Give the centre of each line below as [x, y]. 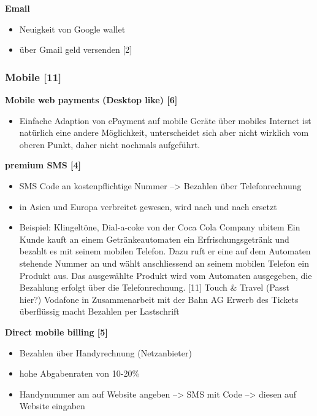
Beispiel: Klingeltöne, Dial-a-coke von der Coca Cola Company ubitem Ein [160, 227]
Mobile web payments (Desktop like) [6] [91, 100]
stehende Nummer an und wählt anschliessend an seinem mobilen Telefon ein [164, 263]
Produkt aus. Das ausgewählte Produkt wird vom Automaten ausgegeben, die [166, 275]
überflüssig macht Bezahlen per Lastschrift [99, 311]
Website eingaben [52, 406]
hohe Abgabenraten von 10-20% [79, 373]
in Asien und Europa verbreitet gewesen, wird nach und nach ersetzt [148, 206]
